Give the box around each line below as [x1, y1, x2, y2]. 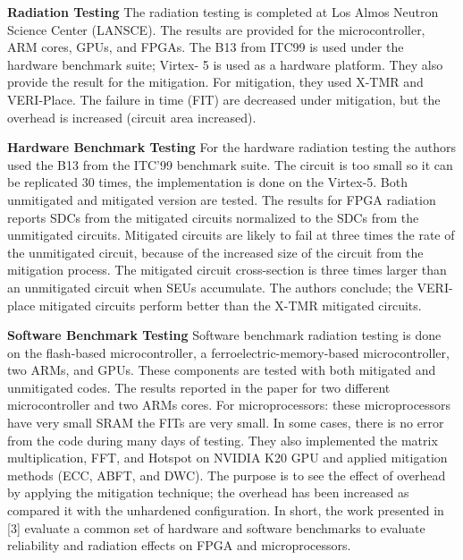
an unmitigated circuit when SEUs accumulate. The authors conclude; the [7, 277, 413, 296]
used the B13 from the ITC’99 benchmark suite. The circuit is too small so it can [7, 155, 453, 174]
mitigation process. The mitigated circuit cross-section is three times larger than [7, 260, 447, 279]
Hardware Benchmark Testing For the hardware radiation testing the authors [7, 138, 456, 157]
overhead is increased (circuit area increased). [7, 107, 257, 126]
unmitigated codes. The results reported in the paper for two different [7, 378, 391, 396]
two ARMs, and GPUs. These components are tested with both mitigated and [7, 361, 436, 379]
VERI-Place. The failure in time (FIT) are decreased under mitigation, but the [7, 89, 441, 108]
